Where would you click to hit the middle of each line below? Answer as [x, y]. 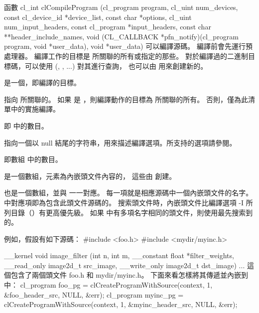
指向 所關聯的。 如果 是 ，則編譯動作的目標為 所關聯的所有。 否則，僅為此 [126, 99]
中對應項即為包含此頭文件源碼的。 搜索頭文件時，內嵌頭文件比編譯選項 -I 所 [129, 202]
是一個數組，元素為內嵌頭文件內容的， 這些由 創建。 [90, 176]
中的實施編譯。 [35, 109]
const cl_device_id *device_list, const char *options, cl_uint [98, 17]
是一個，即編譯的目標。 [42, 82]
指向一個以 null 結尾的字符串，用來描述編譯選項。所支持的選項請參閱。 [120, 142]
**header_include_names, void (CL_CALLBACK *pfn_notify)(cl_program [121, 36]
